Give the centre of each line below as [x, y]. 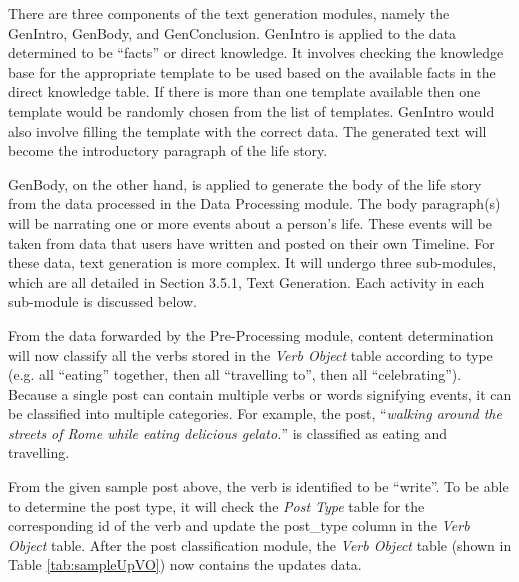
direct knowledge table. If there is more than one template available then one [244, 91]
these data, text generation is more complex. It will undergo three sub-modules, [252, 262]
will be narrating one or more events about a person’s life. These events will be [250, 222]
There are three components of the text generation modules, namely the [229, 13]
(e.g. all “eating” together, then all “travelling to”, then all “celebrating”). [235, 374]
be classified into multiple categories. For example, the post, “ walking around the [255, 413]
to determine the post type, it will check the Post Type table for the [216, 505]
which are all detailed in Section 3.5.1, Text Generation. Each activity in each [246, 281]
